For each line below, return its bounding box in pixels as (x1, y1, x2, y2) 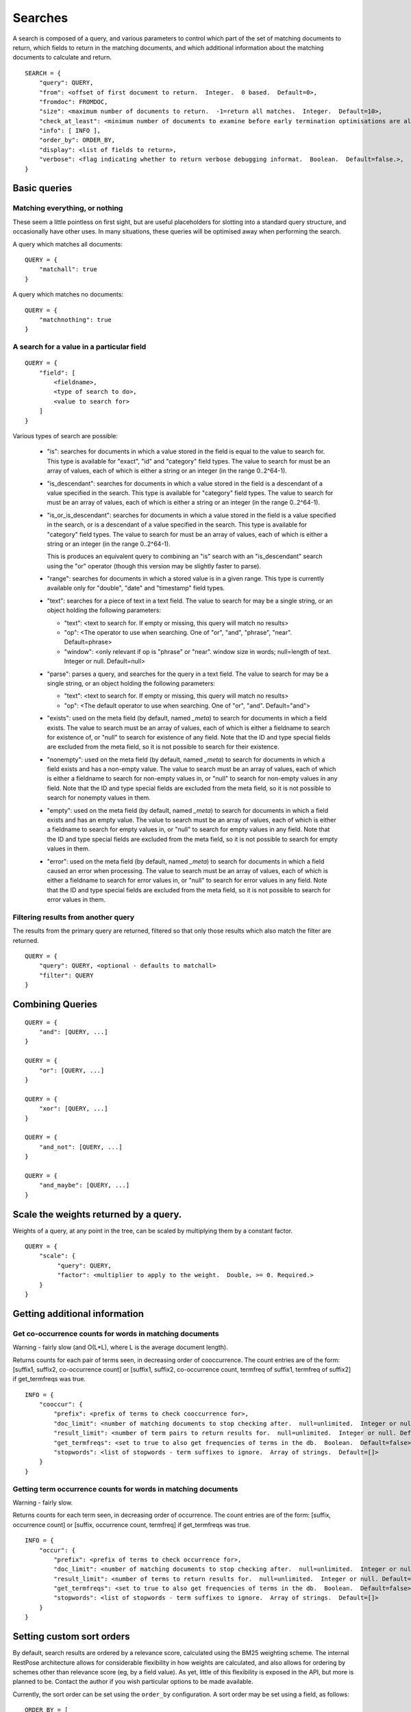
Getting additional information (12, 1308, 144, 1320)
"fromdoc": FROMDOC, (38, 98, 108, 105)
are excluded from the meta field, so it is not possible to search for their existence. (47, 743, 280, 751)
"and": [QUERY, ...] (38, 1028, 108, 1036)
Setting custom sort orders (12, 1631, 130, 1643)
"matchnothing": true (38, 316, 112, 323)
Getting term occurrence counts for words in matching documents (12, 1484, 238, 1494)
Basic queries (12, 182, 73, 194)
